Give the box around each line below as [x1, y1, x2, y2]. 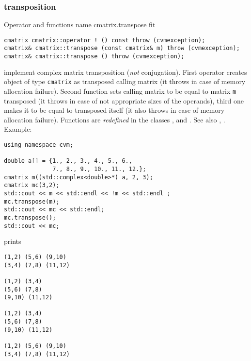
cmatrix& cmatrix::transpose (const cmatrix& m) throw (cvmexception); [4, 45, 240, 52]
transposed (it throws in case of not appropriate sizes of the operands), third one [4, 95, 244, 105]
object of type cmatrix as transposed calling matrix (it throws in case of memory [4, 76, 246, 86]
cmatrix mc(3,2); [4, 182, 60, 189]
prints [4, 236, 21, 246]
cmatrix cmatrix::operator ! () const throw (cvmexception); [4, 36, 205, 44]
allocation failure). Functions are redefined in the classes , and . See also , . [4, 114, 225, 124]
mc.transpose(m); [4, 198, 60, 205]
